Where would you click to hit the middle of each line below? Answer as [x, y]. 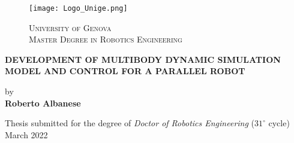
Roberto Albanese [43, 103]
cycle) [279, 123]
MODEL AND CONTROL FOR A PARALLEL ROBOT [125, 71]
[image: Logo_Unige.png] [78, 8]
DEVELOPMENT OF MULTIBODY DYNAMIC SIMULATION [143, 59]
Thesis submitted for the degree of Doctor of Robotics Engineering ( [130, 123]
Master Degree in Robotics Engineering [106, 39]
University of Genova [70, 27]
